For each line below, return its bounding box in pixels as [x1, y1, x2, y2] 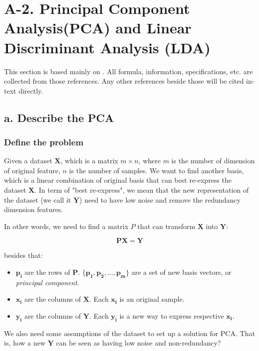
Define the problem [4, 135, 84, 148]
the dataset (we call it [4, 194, 71, 205]
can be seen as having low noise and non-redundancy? [56, 338, 221, 348]
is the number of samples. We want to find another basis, [69, 165, 244, 175]
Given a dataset [4, 155, 52, 166]
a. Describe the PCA [4, 110, 114, 125]
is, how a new [4, 338, 45, 348]
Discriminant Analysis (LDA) [4, 37, 211, 57]
